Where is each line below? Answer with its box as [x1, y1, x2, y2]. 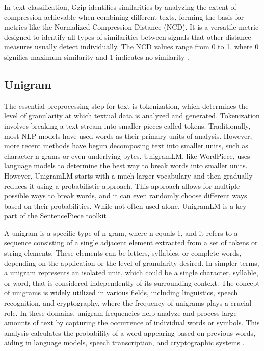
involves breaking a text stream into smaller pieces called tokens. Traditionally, [4, 120, 251, 131]
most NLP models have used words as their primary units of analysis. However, [4, 130, 252, 141]
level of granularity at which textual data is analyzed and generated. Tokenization [4, 110, 260, 121]
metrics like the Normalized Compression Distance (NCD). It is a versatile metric [4, 21, 259, 32]
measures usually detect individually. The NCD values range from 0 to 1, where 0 [4, 41, 259, 52]
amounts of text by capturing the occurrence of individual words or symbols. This [4, 317, 260, 328]
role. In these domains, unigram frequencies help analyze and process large [4, 307, 237, 318]
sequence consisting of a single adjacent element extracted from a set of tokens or [4, 237, 258, 248]
